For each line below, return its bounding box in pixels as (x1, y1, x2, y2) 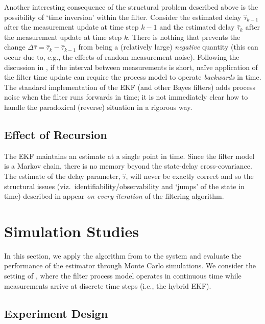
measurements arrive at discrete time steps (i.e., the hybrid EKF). (4, 280, 211, 291)
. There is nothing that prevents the (128, 31, 240, 42)
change (4, 41, 26, 52)
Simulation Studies (4, 220, 139, 241)
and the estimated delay (159, 21, 235, 32)
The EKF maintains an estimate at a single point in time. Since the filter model (4, 150, 255, 161)
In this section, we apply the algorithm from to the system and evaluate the (4, 250, 242, 261)
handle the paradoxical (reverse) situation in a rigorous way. (4, 101, 192, 112)
